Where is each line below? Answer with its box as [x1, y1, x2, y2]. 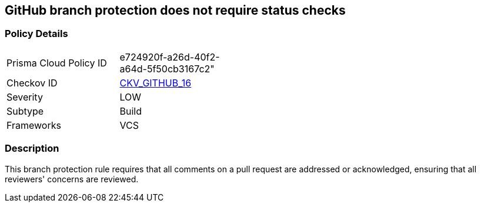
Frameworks [6, 119, 61, 131]
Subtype [6, 105, 44, 117]
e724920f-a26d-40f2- [119, 51, 220, 63]
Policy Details [5, 28, 68, 40]
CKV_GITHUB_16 [119, 76, 192, 89]
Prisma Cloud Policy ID [6, 56, 107, 69]
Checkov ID [6, 76, 58, 89]
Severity [6, 91, 43, 103]
